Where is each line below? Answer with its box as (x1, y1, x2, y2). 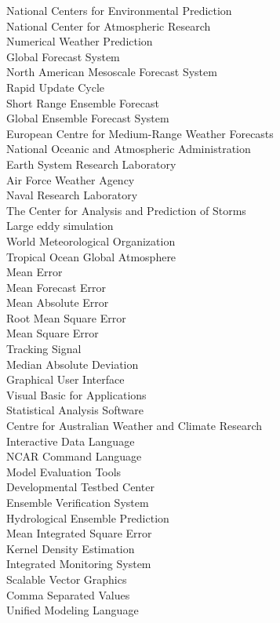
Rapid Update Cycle (6, 78, 105, 95)
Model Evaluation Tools (6, 463, 122, 479)
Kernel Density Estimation (6, 540, 135, 556)
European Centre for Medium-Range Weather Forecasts (6, 125, 274, 141)
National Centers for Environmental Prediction (6, 2, 232, 18)
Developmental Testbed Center (6, 479, 155, 495)
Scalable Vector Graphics (6, 570, 127, 587)
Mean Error (6, 264, 63, 280)
